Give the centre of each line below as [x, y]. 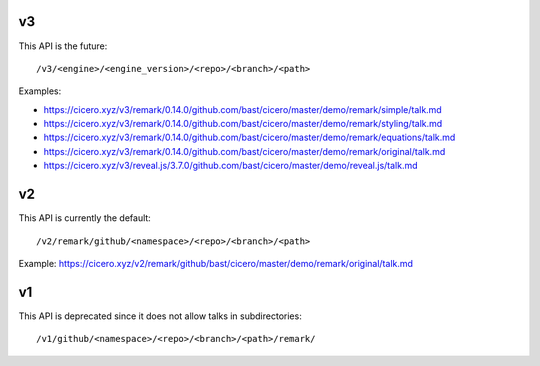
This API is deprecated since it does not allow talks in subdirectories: [160, 316]
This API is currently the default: [85, 218]
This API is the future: [63, 46]
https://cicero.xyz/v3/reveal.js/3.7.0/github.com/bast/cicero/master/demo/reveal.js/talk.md [231, 166]
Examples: [40, 91]
